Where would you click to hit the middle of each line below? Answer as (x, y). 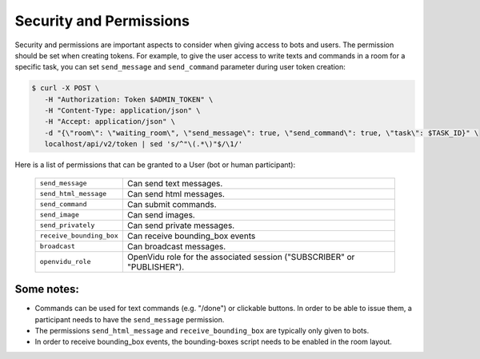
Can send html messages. (176, 193)
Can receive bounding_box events (191, 236)
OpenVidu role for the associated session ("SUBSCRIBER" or (241, 257)
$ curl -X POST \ (66, 88)
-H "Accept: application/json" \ (110, 122)
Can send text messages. (175, 183)
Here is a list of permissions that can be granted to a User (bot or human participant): (155, 165)
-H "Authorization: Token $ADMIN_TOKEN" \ (129, 99)
